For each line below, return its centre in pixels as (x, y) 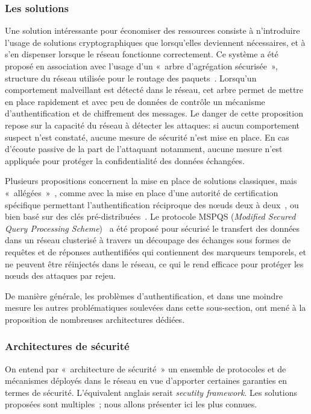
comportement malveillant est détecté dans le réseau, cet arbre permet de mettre (154, 90)
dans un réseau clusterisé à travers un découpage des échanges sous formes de (148, 240)
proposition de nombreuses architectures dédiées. (95, 319)
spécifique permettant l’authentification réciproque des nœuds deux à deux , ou (152, 204)
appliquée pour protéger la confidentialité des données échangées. (125, 160)
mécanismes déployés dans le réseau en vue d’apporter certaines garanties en (146, 381)
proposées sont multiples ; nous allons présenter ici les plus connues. (131, 404)
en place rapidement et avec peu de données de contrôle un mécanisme (135, 101)
